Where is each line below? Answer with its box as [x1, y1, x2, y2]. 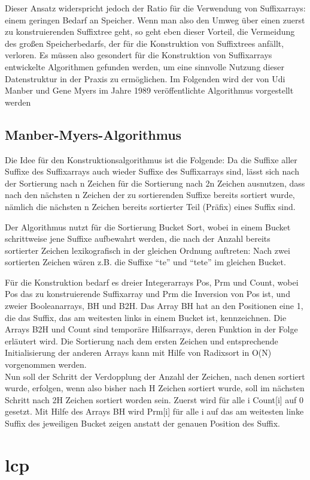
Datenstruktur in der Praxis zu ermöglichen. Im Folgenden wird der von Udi [5, 72, 285, 85]
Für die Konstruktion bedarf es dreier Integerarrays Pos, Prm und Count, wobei [5, 275, 299, 288]
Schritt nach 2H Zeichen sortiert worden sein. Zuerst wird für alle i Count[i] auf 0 [5, 393, 304, 406]
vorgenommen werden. [5, 358, 87, 371]
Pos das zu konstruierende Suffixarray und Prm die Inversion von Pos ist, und [5, 287, 290, 300]
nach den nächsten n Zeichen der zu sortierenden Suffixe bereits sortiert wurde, [5, 188, 295, 201]
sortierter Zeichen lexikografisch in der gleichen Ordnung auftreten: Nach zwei [5, 244, 290, 256]
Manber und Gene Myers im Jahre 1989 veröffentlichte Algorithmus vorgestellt [5, 84, 294, 97]
